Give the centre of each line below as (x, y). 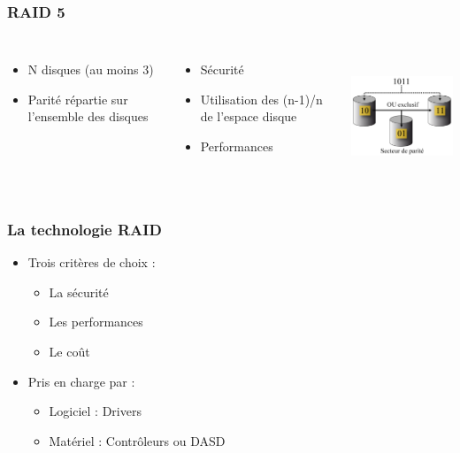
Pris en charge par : (81, 381)
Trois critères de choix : (92, 262)
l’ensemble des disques (88, 116)
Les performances (96, 322)
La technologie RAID (84, 229)
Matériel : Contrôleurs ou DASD (137, 440)
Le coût (69, 351)
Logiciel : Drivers (95, 411)
